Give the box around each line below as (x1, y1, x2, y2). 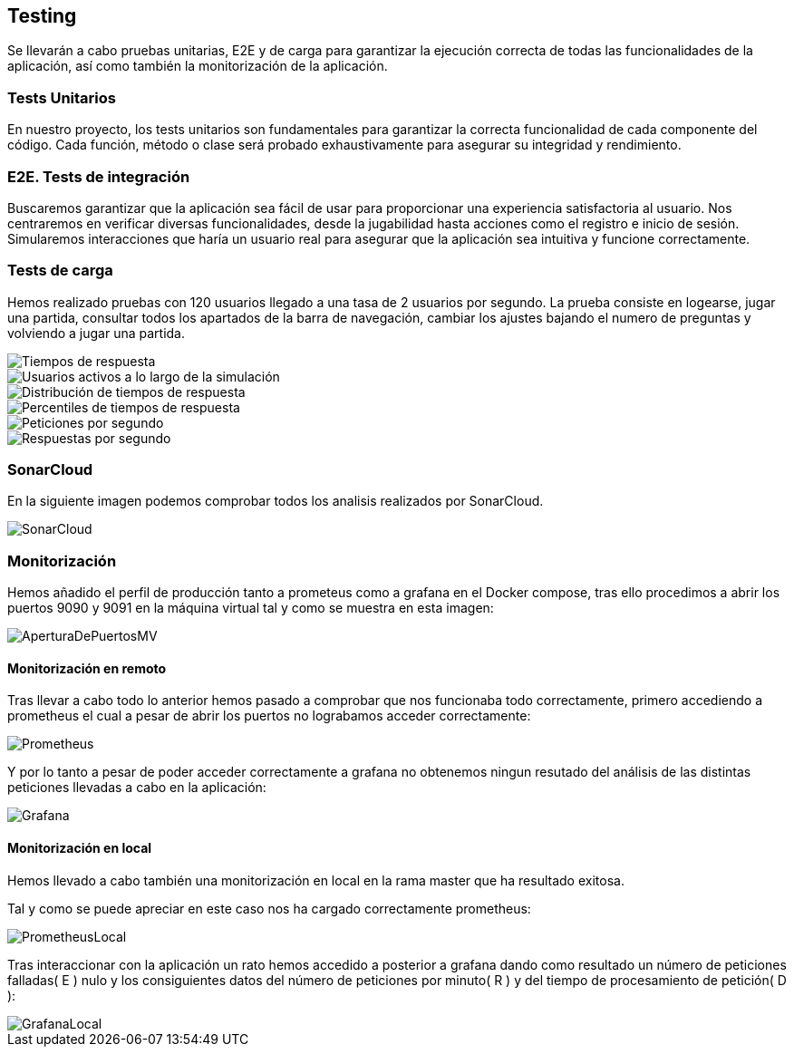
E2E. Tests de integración (7, 167, 190, 186)
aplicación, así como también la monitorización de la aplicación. (7, 58, 388, 74)
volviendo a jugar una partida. (7, 324, 186, 341)
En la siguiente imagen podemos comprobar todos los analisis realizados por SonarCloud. (7, 493, 544, 509)
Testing (7, 5, 77, 27)
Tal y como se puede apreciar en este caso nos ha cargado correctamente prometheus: (7, 900, 531, 916)
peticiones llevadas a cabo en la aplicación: (7, 779, 266, 796)
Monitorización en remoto (7, 660, 167, 676)
